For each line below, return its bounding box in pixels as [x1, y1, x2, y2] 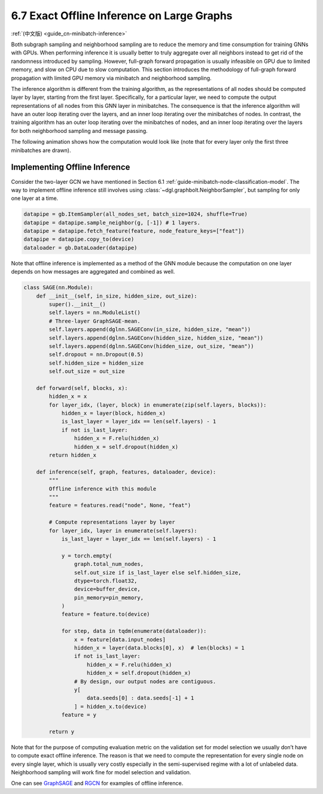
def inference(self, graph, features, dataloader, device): [36, 468, 217, 475]
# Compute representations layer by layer [48, 519, 176, 526]
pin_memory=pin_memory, [74, 594, 144, 601]
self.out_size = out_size [48, 368, 125, 375]
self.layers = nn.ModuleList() [48, 309, 141, 316]
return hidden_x [48, 452, 97, 459]
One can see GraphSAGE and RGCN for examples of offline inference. [11, 780, 184, 787]
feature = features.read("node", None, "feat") [48, 502, 191, 509]
